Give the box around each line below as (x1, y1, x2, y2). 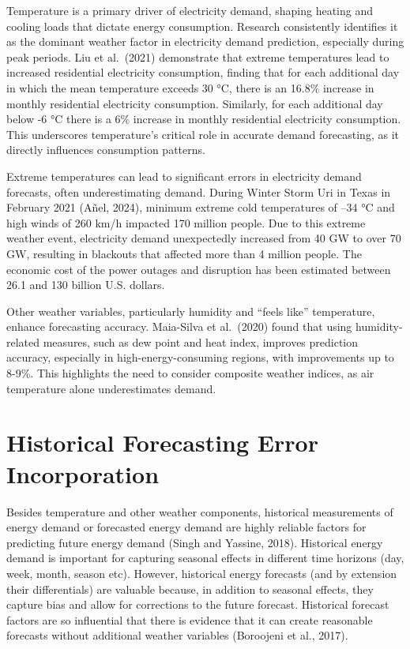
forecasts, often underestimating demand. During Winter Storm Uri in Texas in (6, 183, 391, 200)
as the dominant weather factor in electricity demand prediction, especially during (6, 33, 404, 50)
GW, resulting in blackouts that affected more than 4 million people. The (6, 245, 362, 261)
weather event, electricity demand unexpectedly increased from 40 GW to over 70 (6, 230, 401, 246)
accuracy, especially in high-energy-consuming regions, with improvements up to (6, 349, 394, 366)
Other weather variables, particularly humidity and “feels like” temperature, (6, 302, 375, 319)
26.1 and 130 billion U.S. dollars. (6, 276, 165, 293)
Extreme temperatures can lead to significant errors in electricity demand (6, 167, 362, 184)
